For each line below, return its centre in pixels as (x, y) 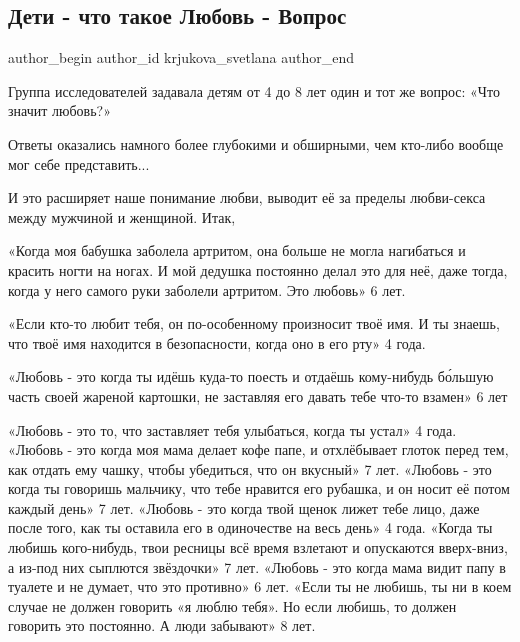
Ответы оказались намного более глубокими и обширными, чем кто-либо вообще (256, 143)
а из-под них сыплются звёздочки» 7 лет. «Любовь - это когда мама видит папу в (257, 566)
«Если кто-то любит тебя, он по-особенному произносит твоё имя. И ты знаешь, (254, 323)
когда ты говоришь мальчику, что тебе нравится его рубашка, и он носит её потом (259, 488)
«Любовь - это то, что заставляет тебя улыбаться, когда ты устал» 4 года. (232, 429)
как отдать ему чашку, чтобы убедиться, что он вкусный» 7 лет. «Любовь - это (250, 468)
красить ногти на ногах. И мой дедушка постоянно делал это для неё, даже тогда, (258, 269)
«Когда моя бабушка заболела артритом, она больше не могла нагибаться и (237, 250)
